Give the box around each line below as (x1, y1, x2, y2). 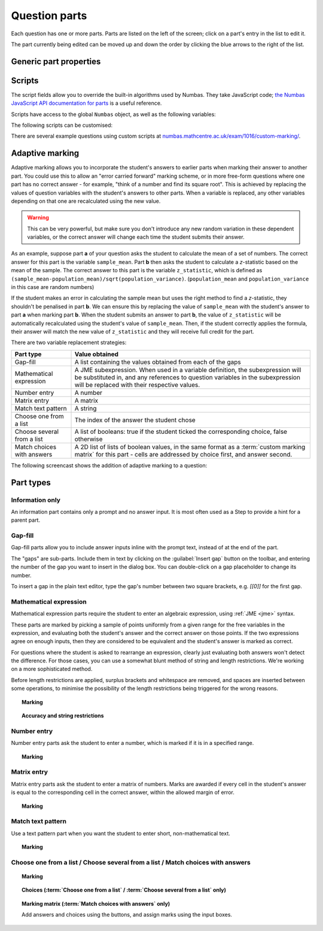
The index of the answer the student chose (74, 416, 196, 424)
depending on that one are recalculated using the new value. (11, 197, 161, 205)
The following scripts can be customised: (11, 121, 113, 129)
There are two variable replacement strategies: (11, 339, 127, 346)
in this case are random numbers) (11, 284, 95, 291)
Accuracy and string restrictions (22, 712, 104, 719)
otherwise (74, 434, 103, 443)
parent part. (11, 516, 41, 524)
